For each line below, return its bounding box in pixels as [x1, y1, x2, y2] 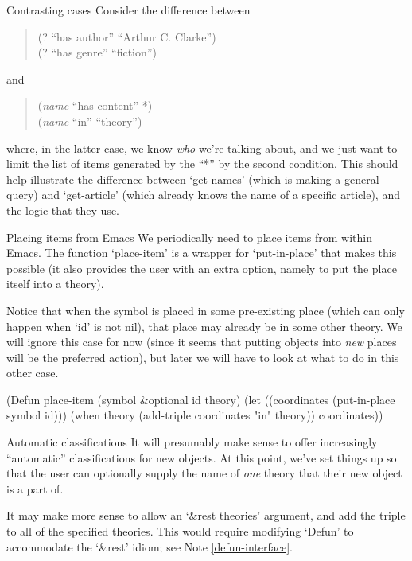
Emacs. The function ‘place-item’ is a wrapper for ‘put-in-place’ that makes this [6, 244, 397, 261]
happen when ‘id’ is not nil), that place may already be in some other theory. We [6, 318, 402, 334]
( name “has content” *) [37, 97, 153, 114]
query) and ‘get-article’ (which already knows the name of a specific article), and [6, 186, 400, 203]
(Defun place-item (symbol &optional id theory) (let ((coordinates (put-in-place [6, 391, 395, 407]
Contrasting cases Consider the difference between [6, 2, 251, 18]
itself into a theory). [6, 275, 104, 292]
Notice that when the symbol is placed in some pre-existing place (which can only [6, 302, 405, 318]
